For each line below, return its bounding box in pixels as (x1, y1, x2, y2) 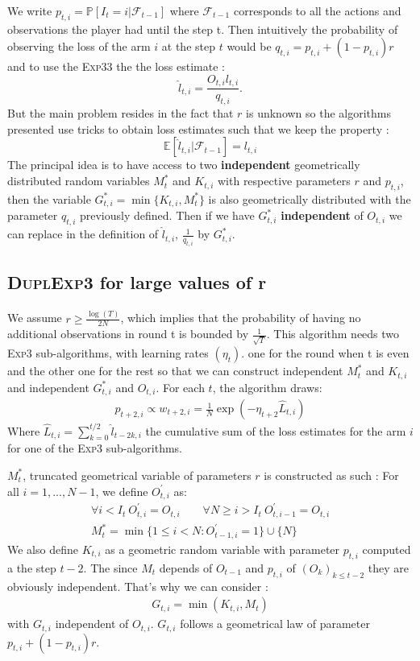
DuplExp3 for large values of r (7, 270, 267, 295)
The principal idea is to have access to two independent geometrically (7, 156, 360, 173)
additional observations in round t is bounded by (7, 325, 249, 342)
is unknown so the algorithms (246, 105, 392, 122)
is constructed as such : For (264, 466, 399, 483)
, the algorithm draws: (212, 378, 322, 395)
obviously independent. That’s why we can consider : (7, 577, 268, 594)
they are (368, 559, 410, 576)
